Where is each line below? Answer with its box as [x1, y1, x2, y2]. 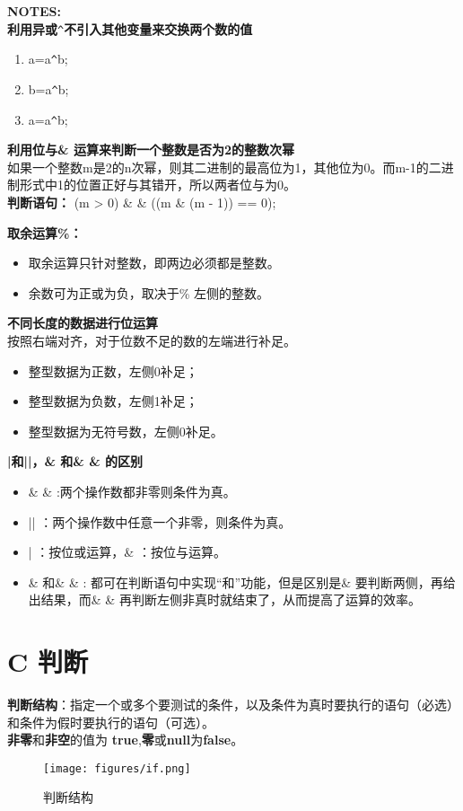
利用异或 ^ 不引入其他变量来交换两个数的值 [7, 19, 253, 38]
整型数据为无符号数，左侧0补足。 [28, 421, 223, 440]
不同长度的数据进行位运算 [7, 313, 158, 332]
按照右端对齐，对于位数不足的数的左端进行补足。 [7, 331, 296, 349]
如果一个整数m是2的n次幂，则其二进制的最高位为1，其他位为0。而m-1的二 [7, 157, 441, 176]
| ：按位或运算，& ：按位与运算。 [28, 542, 226, 561]
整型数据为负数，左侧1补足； [28, 392, 198, 410]
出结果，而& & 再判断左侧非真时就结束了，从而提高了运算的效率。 [28, 590, 421, 609]
